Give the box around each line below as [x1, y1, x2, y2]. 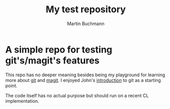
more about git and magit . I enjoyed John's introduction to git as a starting [5, 77, 161, 83]
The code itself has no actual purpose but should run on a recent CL [5, 92, 149, 98]
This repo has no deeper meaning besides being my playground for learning [5, 72, 165, 78]
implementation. [5, 98, 39, 104]
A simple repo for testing [5, 43, 112, 55]
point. [5, 82, 18, 89]
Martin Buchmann [67, 20, 105, 27]
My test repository [45, 4, 126, 15]
